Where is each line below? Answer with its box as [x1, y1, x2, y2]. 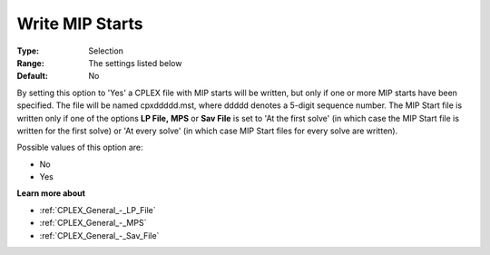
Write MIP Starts [16, 14, 143, 34]
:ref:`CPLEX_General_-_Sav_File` [39, 230, 160, 240]
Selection [88, 45, 124, 56]
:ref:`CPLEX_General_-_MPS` [39, 218, 147, 229]
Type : [16, 45, 40, 56]
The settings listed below [88, 57, 182, 68]
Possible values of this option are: [16, 142, 144, 153]
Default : [16, 71, 49, 82]
